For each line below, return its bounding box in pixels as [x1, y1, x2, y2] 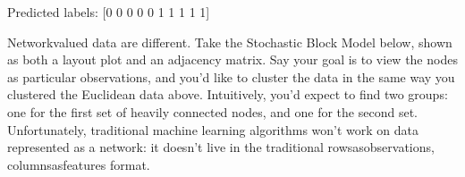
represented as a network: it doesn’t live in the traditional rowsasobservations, [7, 138, 435, 156]
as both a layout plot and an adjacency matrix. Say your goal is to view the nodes [7, 50, 458, 69]
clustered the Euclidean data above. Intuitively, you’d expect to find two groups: [7, 85, 448, 104]
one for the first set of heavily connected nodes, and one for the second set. [7, 102, 418, 121]
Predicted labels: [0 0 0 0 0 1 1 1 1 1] [7, 3, 210, 21]
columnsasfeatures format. [7, 155, 150, 173]
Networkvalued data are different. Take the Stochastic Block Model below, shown [7, 32, 452, 51]
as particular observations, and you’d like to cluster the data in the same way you [7, 67, 455, 86]
